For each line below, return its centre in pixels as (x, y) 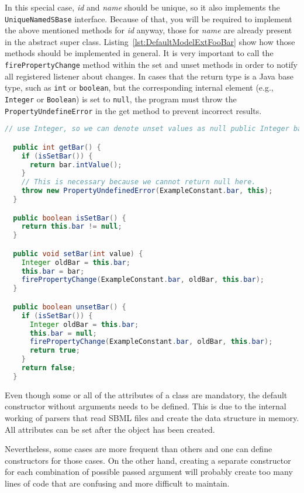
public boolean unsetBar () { (70, 307)
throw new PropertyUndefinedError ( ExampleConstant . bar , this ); (147, 191)
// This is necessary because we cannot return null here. (139, 182)
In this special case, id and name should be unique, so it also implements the (142, 7)
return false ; (49, 368)
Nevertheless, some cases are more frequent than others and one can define (139, 449)
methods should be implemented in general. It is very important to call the (139, 53)
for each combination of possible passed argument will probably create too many (149, 472)
